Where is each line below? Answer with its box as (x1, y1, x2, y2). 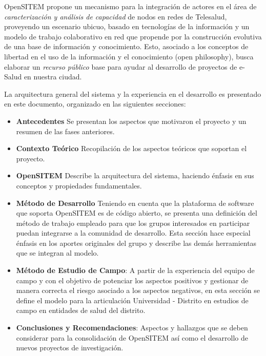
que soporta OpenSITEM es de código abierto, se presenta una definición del (16, 207, 257, 218)
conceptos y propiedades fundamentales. (16, 180, 142, 191)
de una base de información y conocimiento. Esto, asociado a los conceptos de (4, 41, 249, 52)
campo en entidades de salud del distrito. (16, 305, 146, 316)
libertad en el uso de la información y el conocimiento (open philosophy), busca (4, 51, 254, 61)
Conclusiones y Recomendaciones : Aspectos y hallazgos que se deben (16, 322, 248, 333)
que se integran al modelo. (16, 247, 99, 258)
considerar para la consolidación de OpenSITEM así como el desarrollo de (16, 332, 248, 343)
